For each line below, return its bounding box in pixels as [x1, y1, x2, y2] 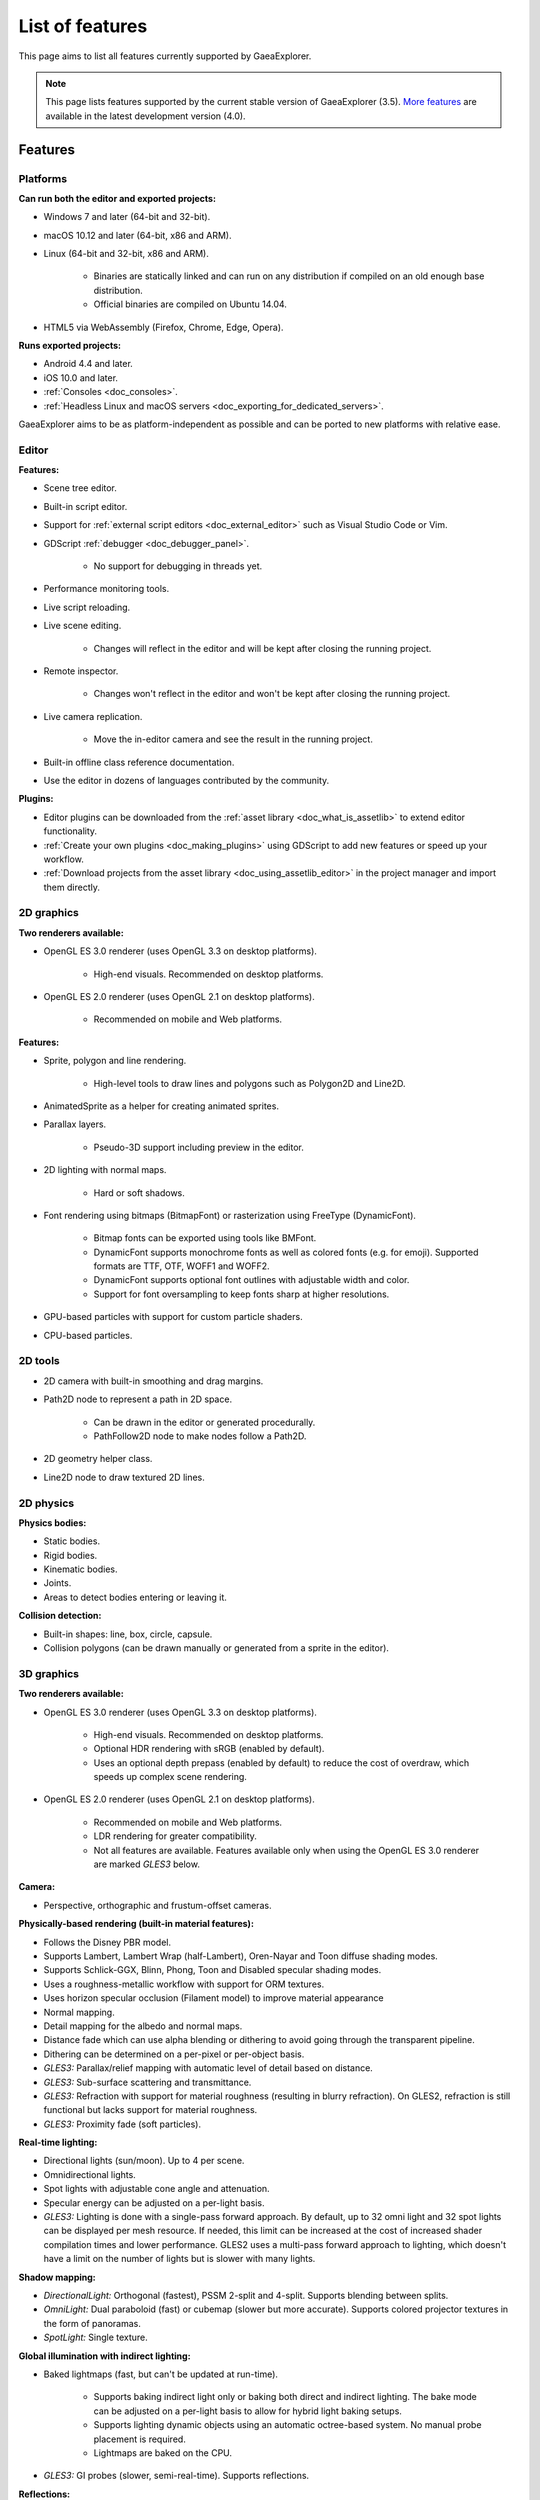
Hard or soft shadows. [93, 1186, 185, 1199]
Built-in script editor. [43, 500, 128, 512]
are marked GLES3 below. [93, 1858, 200, 1870]
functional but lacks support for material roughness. [43, 2104, 258, 2116]
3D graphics [18, 1666, 80, 1680]
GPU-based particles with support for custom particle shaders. [43, 1311, 304, 1323]
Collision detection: [18, 1610, 102, 1622]
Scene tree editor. [43, 482, 117, 494]
